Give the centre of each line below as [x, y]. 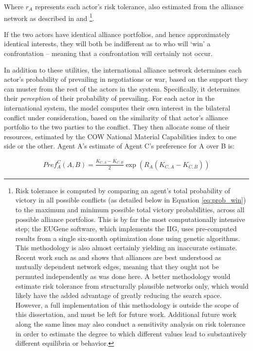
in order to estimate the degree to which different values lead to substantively [131, 333]
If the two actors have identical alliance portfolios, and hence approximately [117, 34]
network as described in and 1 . [49, 17]
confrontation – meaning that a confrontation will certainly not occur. [108, 53]
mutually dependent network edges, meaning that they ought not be [117, 267]
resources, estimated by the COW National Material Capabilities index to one [120, 136]
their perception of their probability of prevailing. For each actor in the [109, 98]
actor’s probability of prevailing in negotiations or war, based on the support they [126, 79]
